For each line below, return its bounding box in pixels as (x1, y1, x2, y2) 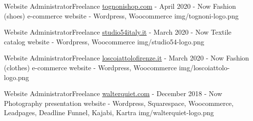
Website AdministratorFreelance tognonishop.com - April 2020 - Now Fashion (4, 1, 236, 11)
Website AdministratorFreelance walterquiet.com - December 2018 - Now (4, 88, 222, 99)
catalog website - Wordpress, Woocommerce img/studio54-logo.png (4, 36, 204, 46)
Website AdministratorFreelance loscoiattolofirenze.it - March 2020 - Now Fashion (4, 53, 249, 63)
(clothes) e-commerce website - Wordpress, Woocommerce (4, 62, 177, 72)
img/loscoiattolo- (179, 62, 230, 72)
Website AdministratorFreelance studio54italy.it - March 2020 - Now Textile (4, 27, 232, 37)
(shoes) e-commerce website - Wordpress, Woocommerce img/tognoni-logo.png (4, 10, 239, 20)
